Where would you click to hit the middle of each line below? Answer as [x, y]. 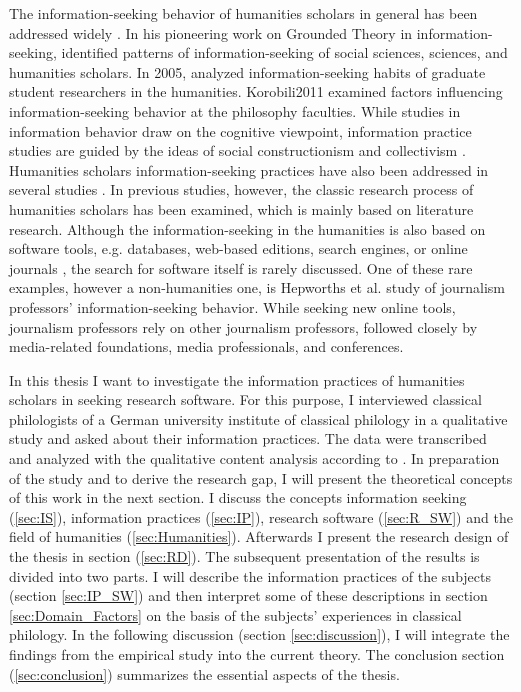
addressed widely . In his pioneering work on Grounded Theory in [211, 32]
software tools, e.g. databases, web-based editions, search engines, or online [238, 248]
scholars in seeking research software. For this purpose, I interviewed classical [245, 399]
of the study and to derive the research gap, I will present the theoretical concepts [261, 477]
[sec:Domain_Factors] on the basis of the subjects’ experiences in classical [235, 614]
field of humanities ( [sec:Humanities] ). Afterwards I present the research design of [259, 536]
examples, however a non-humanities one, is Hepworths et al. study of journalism [257, 287]
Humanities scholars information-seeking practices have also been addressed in [249, 169]
